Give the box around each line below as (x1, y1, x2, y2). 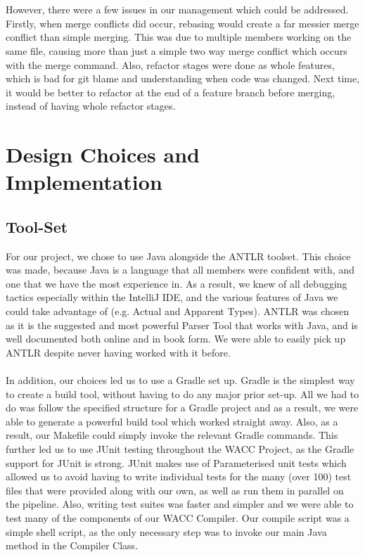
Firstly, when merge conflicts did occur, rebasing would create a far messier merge (6, 15, 359, 30)
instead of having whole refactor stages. (6, 98, 176, 113)
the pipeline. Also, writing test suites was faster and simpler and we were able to (6, 497, 354, 511)
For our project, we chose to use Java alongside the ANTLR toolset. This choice (6, 248, 351, 263)
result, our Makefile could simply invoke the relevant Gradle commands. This (6, 428, 338, 442)
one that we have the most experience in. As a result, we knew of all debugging (6, 276, 347, 290)
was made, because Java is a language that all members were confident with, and (6, 262, 354, 277)
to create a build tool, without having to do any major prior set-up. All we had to (6, 386, 359, 401)
